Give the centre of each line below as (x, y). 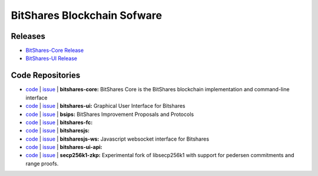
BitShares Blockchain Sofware (86, 15)
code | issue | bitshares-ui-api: (64, 147)
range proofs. (42, 163)
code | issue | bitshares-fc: (59, 122)
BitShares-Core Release (55, 51)
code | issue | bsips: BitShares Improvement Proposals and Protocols (110, 114)
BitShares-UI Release (52, 58)
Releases (28, 36)
